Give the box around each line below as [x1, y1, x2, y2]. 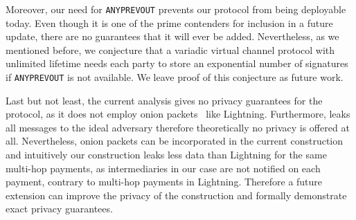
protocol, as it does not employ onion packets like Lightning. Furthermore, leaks [6, 107, 350, 121]
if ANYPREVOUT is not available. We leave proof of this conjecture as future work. [6, 70, 344, 84]
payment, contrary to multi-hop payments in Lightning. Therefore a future [6, 174, 323, 189]
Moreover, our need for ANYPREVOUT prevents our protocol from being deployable [6, 2, 346, 16]
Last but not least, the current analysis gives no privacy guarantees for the [6, 93, 323, 107]
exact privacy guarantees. [6, 201, 113, 216]
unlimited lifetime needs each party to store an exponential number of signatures [6, 56, 348, 71]
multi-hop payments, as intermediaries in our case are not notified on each [6, 161, 321, 175]
